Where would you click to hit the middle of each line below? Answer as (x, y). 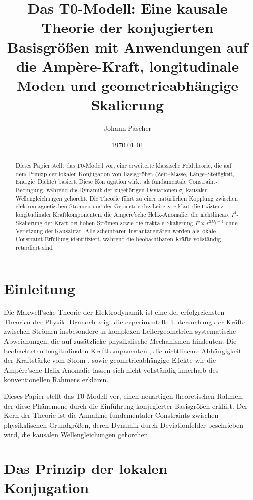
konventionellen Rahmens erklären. (56, 379)
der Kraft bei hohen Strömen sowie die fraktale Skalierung (119, 222)
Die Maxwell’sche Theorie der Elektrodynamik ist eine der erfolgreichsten (114, 312)
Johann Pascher (127, 128)
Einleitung (40, 288)
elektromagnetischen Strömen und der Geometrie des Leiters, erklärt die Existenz (119, 206)
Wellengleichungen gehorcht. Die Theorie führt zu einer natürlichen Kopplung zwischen (127, 198)
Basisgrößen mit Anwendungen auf (127, 46)
